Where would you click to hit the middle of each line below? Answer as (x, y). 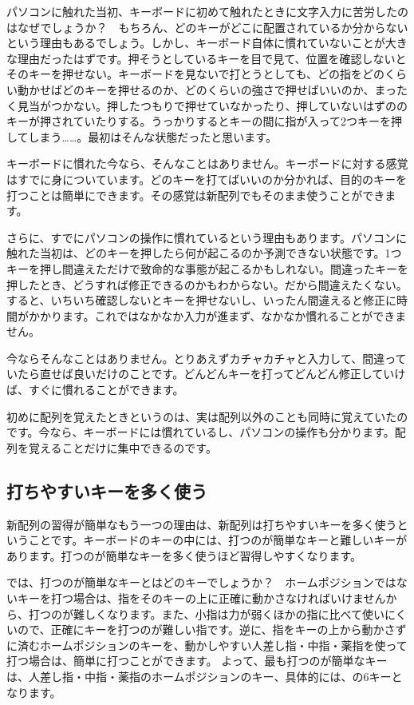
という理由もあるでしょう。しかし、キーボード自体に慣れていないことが (196, 43)
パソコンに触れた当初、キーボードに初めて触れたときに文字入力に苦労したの (207, 11)
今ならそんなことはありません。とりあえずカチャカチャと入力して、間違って (207, 358)
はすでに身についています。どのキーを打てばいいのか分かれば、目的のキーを (207, 179)
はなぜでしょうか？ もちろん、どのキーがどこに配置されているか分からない (207, 27)
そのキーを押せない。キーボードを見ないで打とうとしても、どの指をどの (196, 74)
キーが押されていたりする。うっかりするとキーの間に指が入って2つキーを (199, 121)
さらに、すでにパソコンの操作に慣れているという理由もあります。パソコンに (207, 237)
